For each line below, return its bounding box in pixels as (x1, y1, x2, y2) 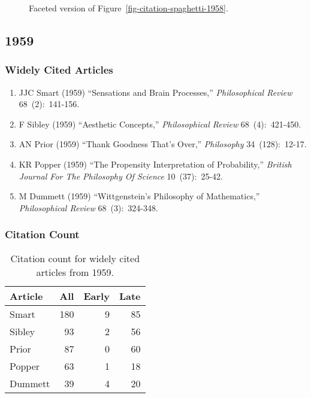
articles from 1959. (36, 265, 114, 279)
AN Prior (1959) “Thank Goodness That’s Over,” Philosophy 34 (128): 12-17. (19, 138, 307, 150)
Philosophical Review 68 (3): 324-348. (19, 201, 158, 214)
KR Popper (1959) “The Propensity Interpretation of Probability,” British (19, 157, 292, 170)
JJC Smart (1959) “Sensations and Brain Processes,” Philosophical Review (19, 86, 292, 98)
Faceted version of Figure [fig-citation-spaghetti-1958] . (29, 2, 228, 14)
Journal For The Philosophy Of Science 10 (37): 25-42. (19, 169, 223, 182)
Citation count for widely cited (10, 251, 140, 265)
